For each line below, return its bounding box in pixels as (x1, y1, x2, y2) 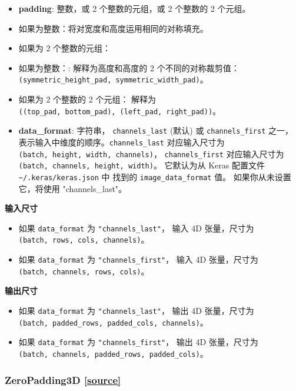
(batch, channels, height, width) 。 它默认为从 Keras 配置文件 (18, 159, 265, 171)
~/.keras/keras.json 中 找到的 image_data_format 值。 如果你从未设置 (18, 170, 291, 183)
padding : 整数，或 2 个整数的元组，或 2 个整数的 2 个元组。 (18, 2, 251, 14)
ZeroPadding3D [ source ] (5, 372, 121, 387)
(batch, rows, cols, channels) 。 (18, 233, 149, 246)
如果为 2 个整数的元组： (18, 42, 111, 54)
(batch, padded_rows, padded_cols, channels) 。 (18, 316, 208, 328)
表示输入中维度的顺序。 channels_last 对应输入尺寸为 (18, 135, 225, 148)
